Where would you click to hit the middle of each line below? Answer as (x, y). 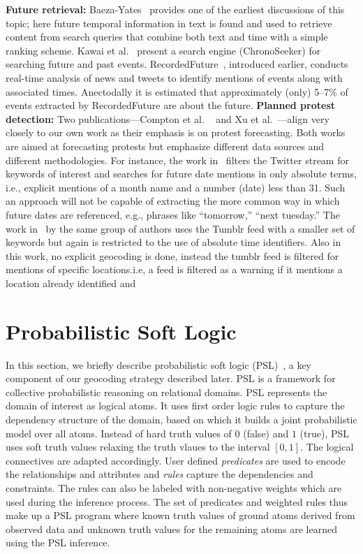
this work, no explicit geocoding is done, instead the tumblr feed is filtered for (172, 255)
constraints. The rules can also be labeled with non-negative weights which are (174, 487)
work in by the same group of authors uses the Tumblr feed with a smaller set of (180, 228)
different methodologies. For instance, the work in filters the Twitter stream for (177, 160)
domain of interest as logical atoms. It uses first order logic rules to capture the (175, 406)
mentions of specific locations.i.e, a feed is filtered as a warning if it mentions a (174, 269)
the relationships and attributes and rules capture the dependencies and (160, 474)
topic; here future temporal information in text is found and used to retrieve (169, 23)
